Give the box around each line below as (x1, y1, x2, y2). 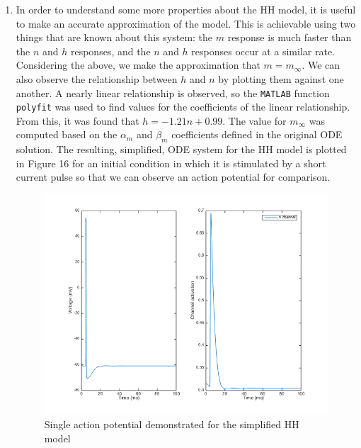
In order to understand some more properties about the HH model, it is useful (16, 2, 356, 16)
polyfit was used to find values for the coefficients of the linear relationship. (16, 99, 350, 114)
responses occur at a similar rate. (191, 43, 335, 58)
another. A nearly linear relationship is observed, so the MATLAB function (16, 85, 330, 100)
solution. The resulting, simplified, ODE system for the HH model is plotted (16, 142, 347, 157)
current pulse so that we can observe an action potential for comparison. (16, 169, 331, 184)
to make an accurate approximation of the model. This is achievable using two (16, 16, 356, 30)
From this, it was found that (16, 113, 139, 128)
